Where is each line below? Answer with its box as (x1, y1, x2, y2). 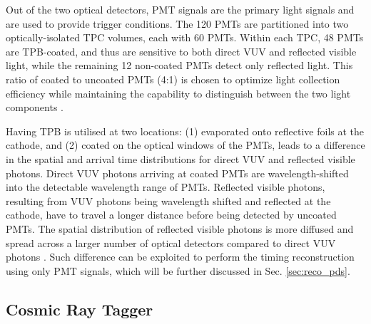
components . (6, 100, 63, 115)
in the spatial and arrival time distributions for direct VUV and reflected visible (6, 151, 355, 166)
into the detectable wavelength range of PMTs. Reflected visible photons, (6, 179, 325, 194)
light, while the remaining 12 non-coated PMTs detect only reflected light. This (6, 58, 353, 73)
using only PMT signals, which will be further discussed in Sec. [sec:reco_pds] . (6, 263, 350, 278)
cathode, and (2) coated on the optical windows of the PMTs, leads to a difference (6, 137, 365, 152)
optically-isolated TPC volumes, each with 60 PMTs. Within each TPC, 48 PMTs (6, 30, 364, 45)
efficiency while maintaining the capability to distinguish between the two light (6, 85, 351, 100)
